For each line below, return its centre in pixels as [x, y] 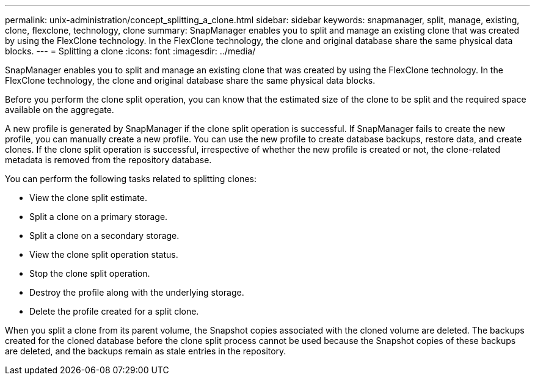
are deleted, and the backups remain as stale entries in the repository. [146, 351]
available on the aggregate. [60, 110]
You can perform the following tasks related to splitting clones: [131, 179]
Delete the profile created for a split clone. [114, 311]
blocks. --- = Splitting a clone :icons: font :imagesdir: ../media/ [130, 51]
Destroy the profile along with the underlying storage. [137, 292]
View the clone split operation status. [104, 254]
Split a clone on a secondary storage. [104, 236]
